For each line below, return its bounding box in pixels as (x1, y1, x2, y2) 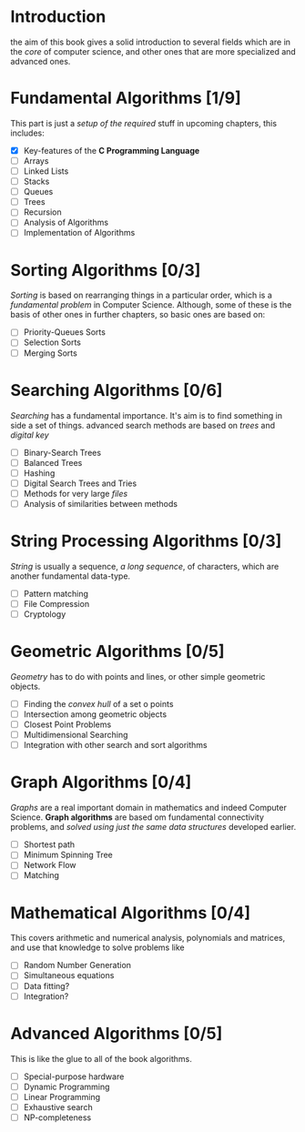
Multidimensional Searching (23, 730, 128, 741)
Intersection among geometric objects (23, 709, 168, 720)
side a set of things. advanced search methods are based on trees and (10, 419, 276, 430)
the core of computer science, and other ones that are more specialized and (10, 45, 297, 56)
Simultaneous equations (23, 970, 115, 981)
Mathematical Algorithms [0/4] (10, 903, 251, 923)
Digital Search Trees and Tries (23, 478, 137, 489)
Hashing (23, 467, 56, 479)
